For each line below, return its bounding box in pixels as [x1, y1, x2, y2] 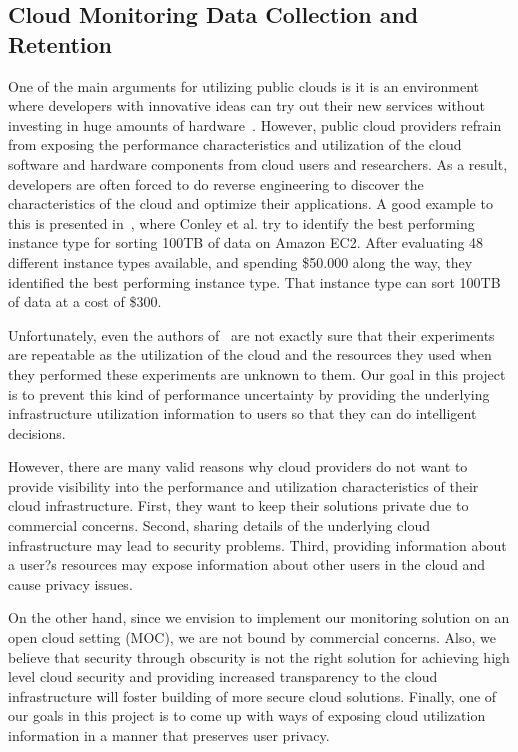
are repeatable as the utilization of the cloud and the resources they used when [8, 344, 492, 365]
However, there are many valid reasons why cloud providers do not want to [8, 456, 468, 477]
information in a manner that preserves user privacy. [8, 725, 330, 745]
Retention [8, 28, 112, 59]
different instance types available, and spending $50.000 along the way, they [8, 251, 473, 272]
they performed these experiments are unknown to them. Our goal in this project [8, 363, 506, 384]
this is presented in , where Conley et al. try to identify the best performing [8, 212, 475, 233]
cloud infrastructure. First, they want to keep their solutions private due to [8, 495, 469, 516]
